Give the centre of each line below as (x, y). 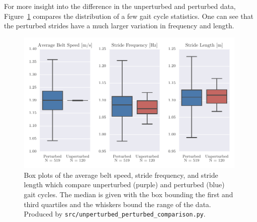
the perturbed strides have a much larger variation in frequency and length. (119, 26)
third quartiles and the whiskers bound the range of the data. (118, 204)
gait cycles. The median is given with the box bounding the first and (128, 194)
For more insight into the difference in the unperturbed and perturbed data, (120, 6)
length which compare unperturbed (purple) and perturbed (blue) (124, 185)
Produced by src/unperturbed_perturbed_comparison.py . (115, 214)
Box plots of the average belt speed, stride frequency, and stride (121, 175)
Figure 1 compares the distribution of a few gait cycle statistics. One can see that (129, 16)
